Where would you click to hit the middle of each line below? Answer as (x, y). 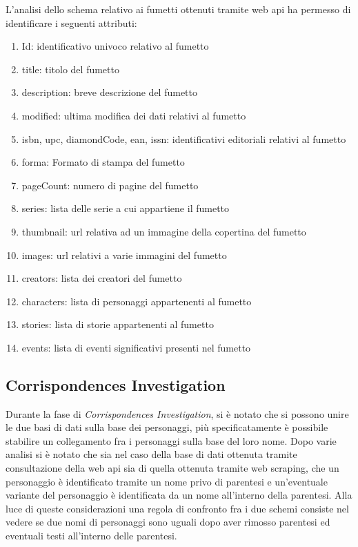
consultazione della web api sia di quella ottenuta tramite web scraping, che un (172, 468)
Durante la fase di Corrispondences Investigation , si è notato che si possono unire (177, 413)
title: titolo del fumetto (70, 69)
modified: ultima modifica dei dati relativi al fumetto (134, 115)
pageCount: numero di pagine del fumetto (110, 185)
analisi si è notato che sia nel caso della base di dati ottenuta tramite (151, 454)
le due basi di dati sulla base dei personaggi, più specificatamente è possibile (167, 427)
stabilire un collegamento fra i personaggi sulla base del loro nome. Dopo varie (171, 440)
